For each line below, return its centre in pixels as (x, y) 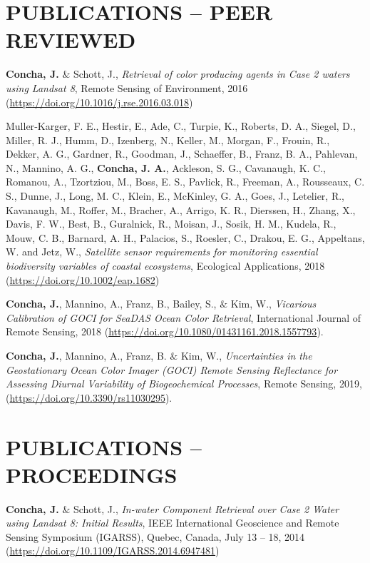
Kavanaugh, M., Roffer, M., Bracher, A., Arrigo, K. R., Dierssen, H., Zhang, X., (181, 209)
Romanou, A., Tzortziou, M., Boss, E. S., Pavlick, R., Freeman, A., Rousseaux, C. (185, 182)
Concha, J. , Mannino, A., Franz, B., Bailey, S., (111, 304)
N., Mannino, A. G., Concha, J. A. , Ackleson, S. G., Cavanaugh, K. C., (166, 167)
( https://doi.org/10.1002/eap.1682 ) (83, 279)
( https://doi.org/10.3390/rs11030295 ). (89, 397)
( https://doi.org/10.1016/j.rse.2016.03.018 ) (99, 102)
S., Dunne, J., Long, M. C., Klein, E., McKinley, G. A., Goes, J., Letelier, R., (175, 196)
